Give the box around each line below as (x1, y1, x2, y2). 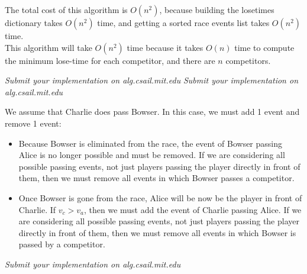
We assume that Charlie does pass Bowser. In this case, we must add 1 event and (5, 105, 300, 118)
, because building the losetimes (159, 4, 274, 15)
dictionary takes (5, 17, 63, 28)
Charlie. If (18, 203, 56, 215)
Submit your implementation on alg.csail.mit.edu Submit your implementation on (5, 74, 299, 86)
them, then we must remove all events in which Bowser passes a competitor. (18, 172, 295, 184)
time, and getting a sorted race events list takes (97, 17, 270, 28)
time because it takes (127, 41, 203, 53)
